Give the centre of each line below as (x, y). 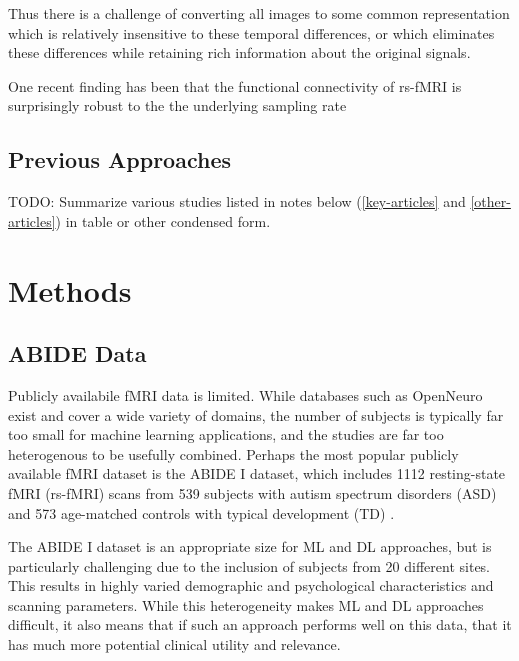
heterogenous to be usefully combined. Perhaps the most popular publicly (233, 453)
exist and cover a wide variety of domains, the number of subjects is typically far (256, 414)
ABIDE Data (77, 353)
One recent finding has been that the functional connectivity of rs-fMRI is (235, 85)
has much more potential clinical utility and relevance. (174, 644)
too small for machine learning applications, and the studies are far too (226, 434)
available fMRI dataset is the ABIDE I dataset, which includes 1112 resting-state (257, 473)
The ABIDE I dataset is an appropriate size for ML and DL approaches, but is (250, 546)
